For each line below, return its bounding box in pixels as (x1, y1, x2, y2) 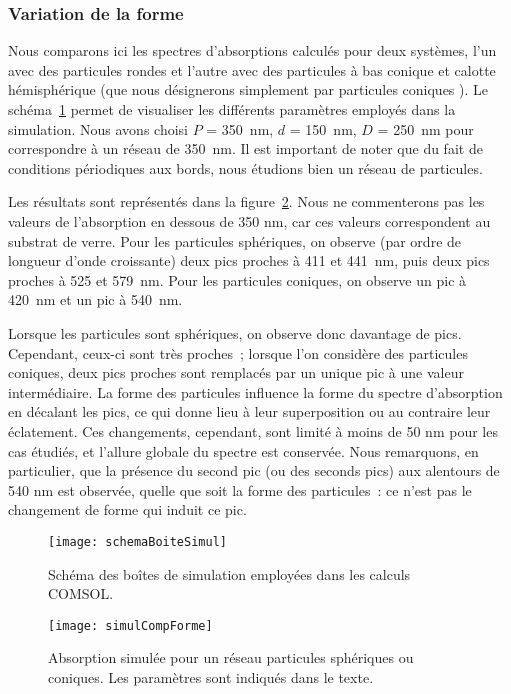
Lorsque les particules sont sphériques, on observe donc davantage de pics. (8, 322, 462, 343)
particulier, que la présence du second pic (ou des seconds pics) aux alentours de (8, 460, 500, 481)
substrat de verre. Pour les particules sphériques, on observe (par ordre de (8, 230, 462, 251)
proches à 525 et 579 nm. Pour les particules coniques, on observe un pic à (8, 269, 467, 290)
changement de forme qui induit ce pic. (8, 499, 247, 520)
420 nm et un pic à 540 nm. (8, 289, 183, 310)
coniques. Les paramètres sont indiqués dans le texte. (48, 666, 374, 687)
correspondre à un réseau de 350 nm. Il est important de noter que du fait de (8, 138, 483, 159)
